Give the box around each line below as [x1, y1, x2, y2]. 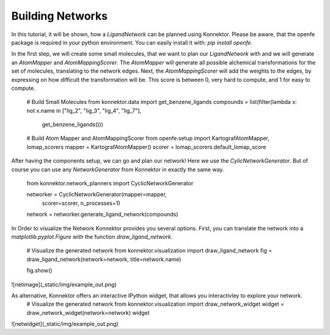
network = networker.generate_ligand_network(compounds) [26, 211, 178, 218]
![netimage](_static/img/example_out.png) [11, 281, 117, 288]
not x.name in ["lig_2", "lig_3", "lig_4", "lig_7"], [26, 107, 142, 114]
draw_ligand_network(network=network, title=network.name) [26, 256, 182, 263]
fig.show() [26, 267, 53, 274]
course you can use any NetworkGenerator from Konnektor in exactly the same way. [11, 166, 224, 173]
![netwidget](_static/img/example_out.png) [11, 320, 119, 328]
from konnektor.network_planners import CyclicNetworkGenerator [26, 180, 194, 187]
